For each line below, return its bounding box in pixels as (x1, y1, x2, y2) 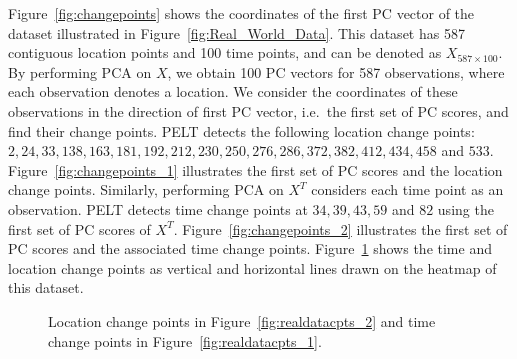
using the (437, 198, 494, 219)
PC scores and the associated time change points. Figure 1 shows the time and (8, 238, 492, 259)
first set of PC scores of (8, 218, 151, 239)
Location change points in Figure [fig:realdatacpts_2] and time (48, 310, 436, 331)
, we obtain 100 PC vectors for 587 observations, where (167, 61, 505, 82)
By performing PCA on (8, 61, 152, 82)
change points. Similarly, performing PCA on (8, 179, 284, 200)
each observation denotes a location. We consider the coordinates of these (8, 81, 458, 102)
